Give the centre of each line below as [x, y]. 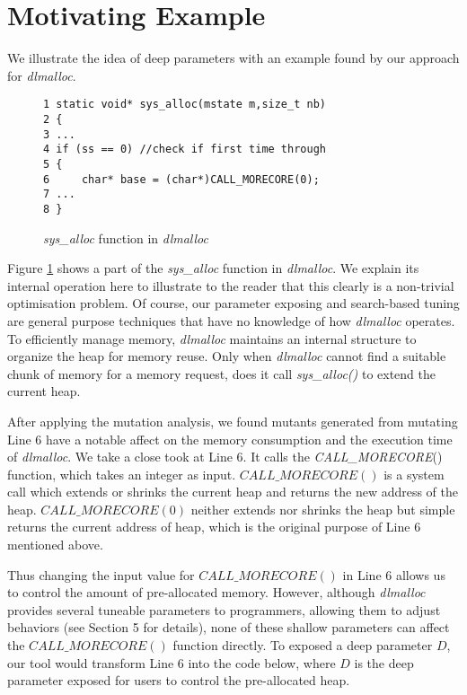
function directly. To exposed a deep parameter [303, 645]
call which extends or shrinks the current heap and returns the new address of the [233, 492]
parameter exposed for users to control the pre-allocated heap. [179, 680]
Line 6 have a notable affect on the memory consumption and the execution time [230, 439]
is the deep [384, 662]
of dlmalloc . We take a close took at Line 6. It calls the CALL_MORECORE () [225, 457]
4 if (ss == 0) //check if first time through [185, 150]
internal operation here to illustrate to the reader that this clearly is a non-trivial [231, 285]
